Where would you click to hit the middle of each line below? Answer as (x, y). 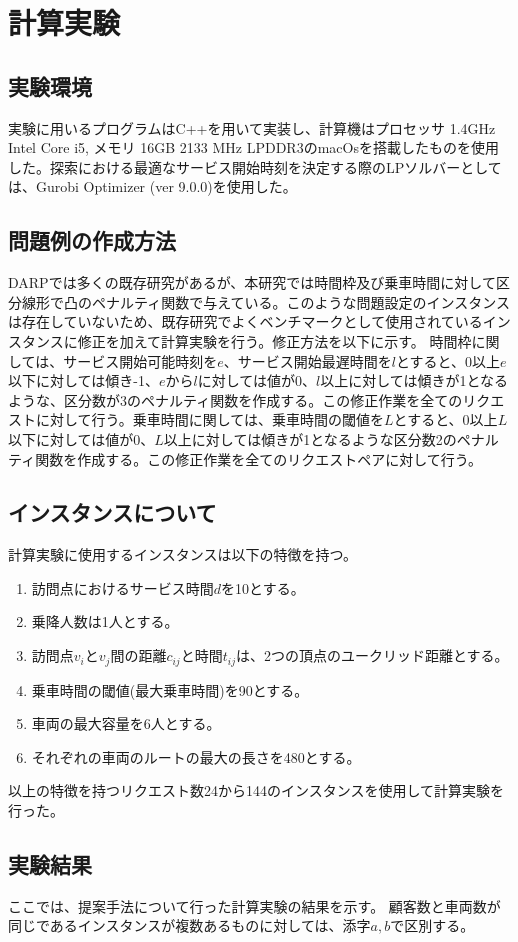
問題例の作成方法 (92, 240)
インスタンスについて (112, 512)
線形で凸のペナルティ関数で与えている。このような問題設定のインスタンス (265, 301)
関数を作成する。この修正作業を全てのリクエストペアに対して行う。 (258, 458)
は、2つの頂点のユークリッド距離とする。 (372, 655)
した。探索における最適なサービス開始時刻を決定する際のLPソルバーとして (255, 166)
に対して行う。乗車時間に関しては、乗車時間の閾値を (210, 419)
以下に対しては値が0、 (81, 438)
